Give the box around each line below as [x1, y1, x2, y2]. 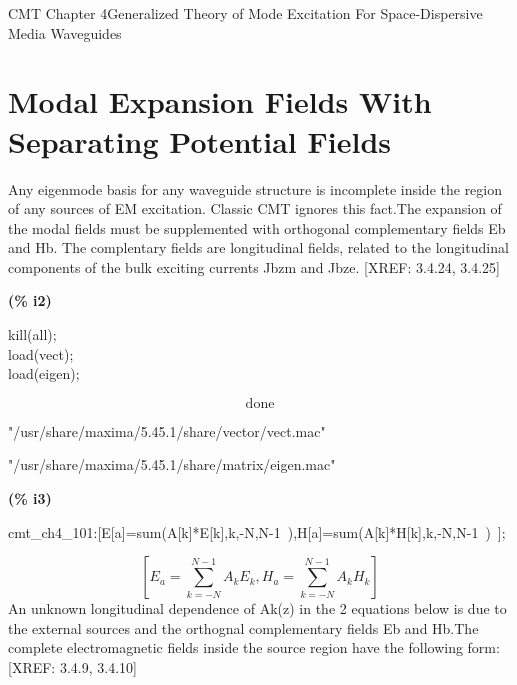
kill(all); [8, 324, 57, 345]
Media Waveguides [8, 22, 122, 43]
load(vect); [8, 343, 74, 364]
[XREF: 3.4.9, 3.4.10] [8, 657, 137, 677]
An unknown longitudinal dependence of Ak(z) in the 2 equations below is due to [8, 598, 507, 619]
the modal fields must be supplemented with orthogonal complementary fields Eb [8, 217, 506, 238]
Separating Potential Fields [8, 120, 392, 161]
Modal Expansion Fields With [8, 81, 432, 122]
